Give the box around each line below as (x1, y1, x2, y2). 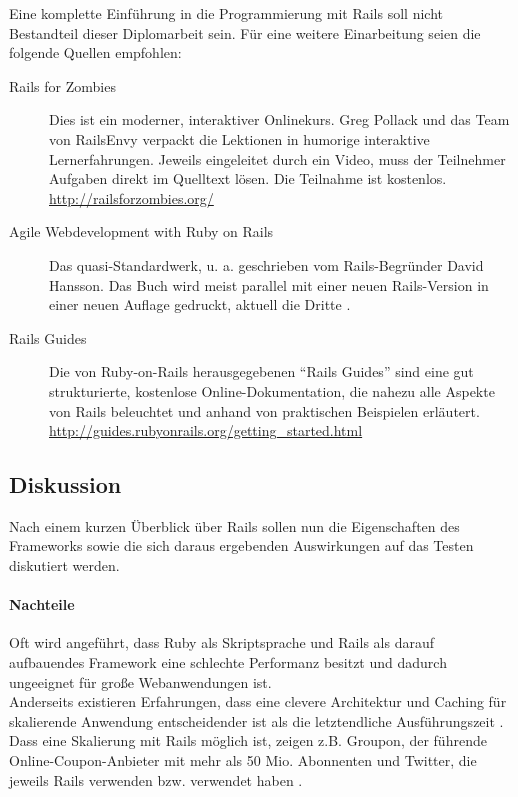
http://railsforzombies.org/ (49, 187, 214, 208)
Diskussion (9, 469, 122, 500)
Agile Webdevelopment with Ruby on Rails (9, 221, 274, 242)
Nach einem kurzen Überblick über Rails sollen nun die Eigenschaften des (9, 515, 460, 536)
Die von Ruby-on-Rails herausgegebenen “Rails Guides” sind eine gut (49, 361, 474, 382)
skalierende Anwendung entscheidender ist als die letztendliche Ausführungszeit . (9, 710, 504, 731)
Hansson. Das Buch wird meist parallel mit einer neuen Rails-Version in (49, 274, 489, 295)
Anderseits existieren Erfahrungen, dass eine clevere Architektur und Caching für (9, 691, 507, 712)
